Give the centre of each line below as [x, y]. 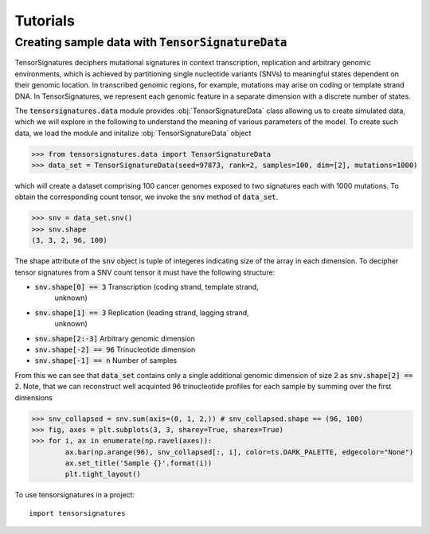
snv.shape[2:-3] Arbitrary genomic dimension [115, 338]
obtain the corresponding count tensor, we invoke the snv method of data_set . [147, 197]
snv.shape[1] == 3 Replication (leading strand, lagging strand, [142, 312]
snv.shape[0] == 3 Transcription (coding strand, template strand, [147, 287]
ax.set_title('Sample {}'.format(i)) [139, 463]
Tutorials [45, 21]
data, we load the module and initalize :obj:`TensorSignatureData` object [133, 133]
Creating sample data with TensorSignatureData [151, 42]
